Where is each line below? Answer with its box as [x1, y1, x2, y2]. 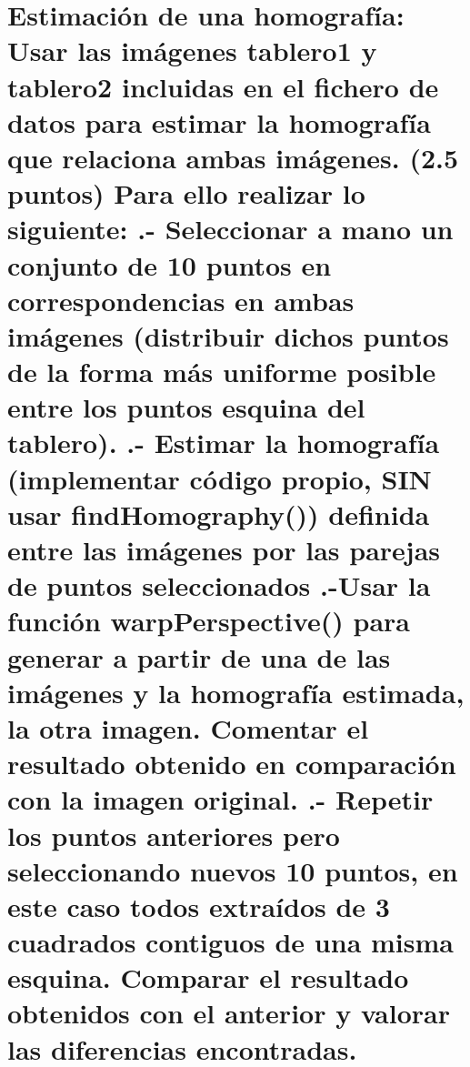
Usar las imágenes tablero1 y [7, 32, 377, 69]
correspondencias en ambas [7, 281, 355, 318]
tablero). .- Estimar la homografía [7, 424, 440, 461]
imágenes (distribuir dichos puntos [7, 317, 449, 354]
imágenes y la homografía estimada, [7, 673, 465, 710]
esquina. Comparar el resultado [7, 959, 409, 996]
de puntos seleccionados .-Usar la [7, 567, 431, 604]
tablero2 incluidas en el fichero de [7, 67, 439, 105]
